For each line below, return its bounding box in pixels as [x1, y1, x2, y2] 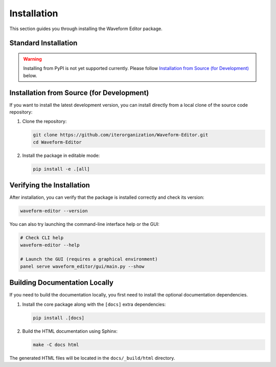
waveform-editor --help [20, 242, 80, 248]
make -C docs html [33, 341, 79, 348]
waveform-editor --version [20, 208, 88, 214]
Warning [23, 56, 42, 62]
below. [23, 72, 37, 79]
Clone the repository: [22, 118, 67, 125]
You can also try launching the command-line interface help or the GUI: [9, 221, 159, 227]
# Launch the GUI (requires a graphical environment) [20, 256, 158, 262]
